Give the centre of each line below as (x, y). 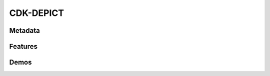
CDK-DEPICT (37, 13)
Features (23, 46)
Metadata (24, 31)
